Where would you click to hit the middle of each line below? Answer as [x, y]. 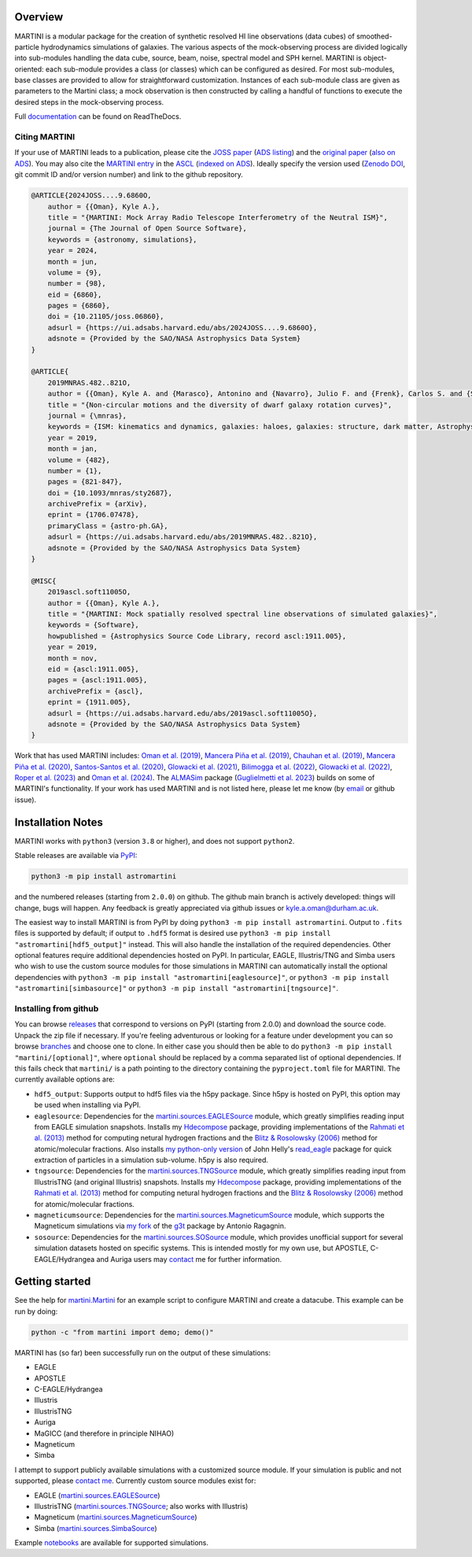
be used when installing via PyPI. [88, 1105]
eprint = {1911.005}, [89, 702]
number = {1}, [75, 471]
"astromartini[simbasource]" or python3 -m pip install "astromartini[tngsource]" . [176, 989]
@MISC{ [44, 581]
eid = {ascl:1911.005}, [93, 669]
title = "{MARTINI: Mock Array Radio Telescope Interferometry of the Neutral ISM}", [218, 217]
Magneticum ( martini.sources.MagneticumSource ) [116, 1517]
